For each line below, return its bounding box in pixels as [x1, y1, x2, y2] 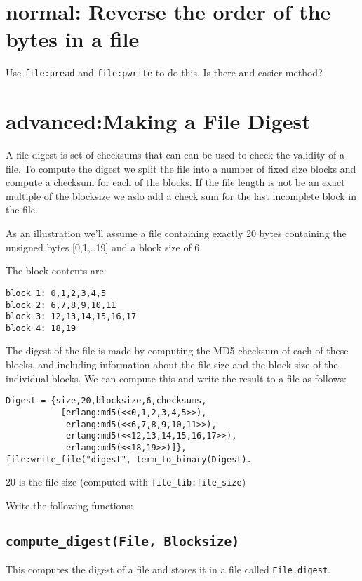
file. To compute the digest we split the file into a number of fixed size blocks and [6, 161, 356, 175]
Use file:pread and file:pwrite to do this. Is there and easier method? [6, 65, 323, 80]
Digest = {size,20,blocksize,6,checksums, [6, 396, 207, 406]
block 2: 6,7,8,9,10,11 [6, 300, 116, 310]
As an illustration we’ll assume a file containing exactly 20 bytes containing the [6, 226, 347, 241]
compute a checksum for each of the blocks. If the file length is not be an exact [6, 175, 345, 189]
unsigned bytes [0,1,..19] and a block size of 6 [6, 239, 200, 254]
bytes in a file [6, 25, 140, 53]
